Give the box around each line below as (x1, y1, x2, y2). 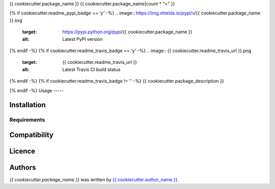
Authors (9, 163, 36, 172)
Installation (9, 101, 46, 109)
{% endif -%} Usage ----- (9, 87, 64, 93)
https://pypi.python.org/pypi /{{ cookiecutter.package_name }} (62, 29, 193, 35)
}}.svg (9, 17, 22, 23)
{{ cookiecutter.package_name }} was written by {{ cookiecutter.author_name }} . (9, 177, 179, 183)
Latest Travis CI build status (62, 66, 121, 73)
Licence (9, 147, 36, 155)
